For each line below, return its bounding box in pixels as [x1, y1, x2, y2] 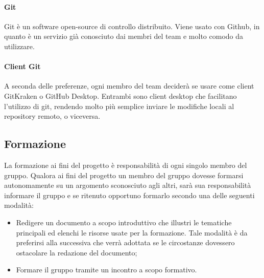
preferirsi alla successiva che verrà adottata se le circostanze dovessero [16, 237, 235, 248]
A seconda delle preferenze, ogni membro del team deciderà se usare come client [4, 80, 254, 91]
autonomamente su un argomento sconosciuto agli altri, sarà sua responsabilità [4, 180, 251, 190]
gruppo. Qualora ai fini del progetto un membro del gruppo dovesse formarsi [4, 169, 244, 180]
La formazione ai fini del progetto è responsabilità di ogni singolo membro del [4, 159, 247, 170]
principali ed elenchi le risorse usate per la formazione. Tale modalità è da [16, 227, 248, 238]
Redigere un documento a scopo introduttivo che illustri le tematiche [16, 217, 232, 227]
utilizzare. [4, 40, 35, 51]
